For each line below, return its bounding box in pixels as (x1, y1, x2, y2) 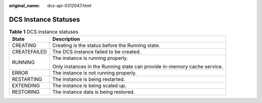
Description (52, 36, 80, 43)
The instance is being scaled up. (52, 82, 127, 89)
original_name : (9, 3, 40, 8)
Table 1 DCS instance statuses (9, 29, 79, 35)
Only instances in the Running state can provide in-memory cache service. (52, 63, 223, 70)
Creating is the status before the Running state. (52, 42, 160, 49)
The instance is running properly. (52, 55, 128, 61)
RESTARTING (12, 76, 42, 83)
